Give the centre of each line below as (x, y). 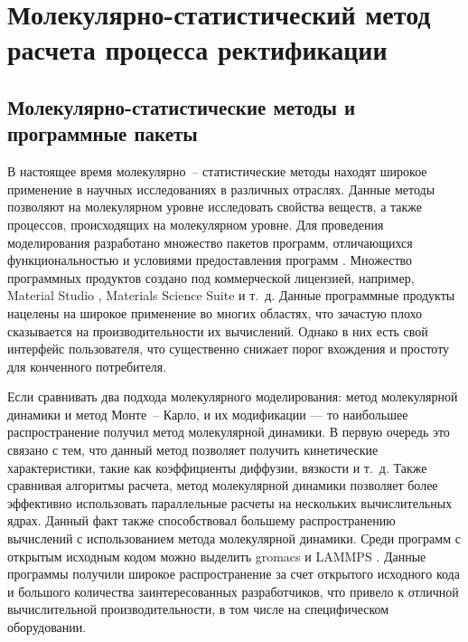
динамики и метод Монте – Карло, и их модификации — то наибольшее (208, 414)
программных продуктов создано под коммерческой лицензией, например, (211, 277)
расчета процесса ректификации (197, 49)
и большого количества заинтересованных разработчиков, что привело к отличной (233, 591)
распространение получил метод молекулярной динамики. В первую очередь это (229, 432)
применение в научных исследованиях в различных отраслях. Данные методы (221, 189)
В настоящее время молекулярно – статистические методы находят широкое (217, 171)
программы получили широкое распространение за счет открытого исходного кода (234, 574)
